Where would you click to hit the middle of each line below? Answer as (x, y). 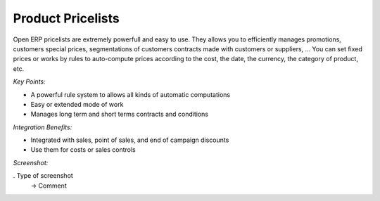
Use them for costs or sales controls (83, 150)
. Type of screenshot (43, 176)
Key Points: (29, 82)
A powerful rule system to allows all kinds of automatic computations (131, 94)
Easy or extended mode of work (77, 104)
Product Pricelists (66, 18)
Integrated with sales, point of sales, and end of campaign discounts (130, 140)
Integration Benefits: (43, 127)
